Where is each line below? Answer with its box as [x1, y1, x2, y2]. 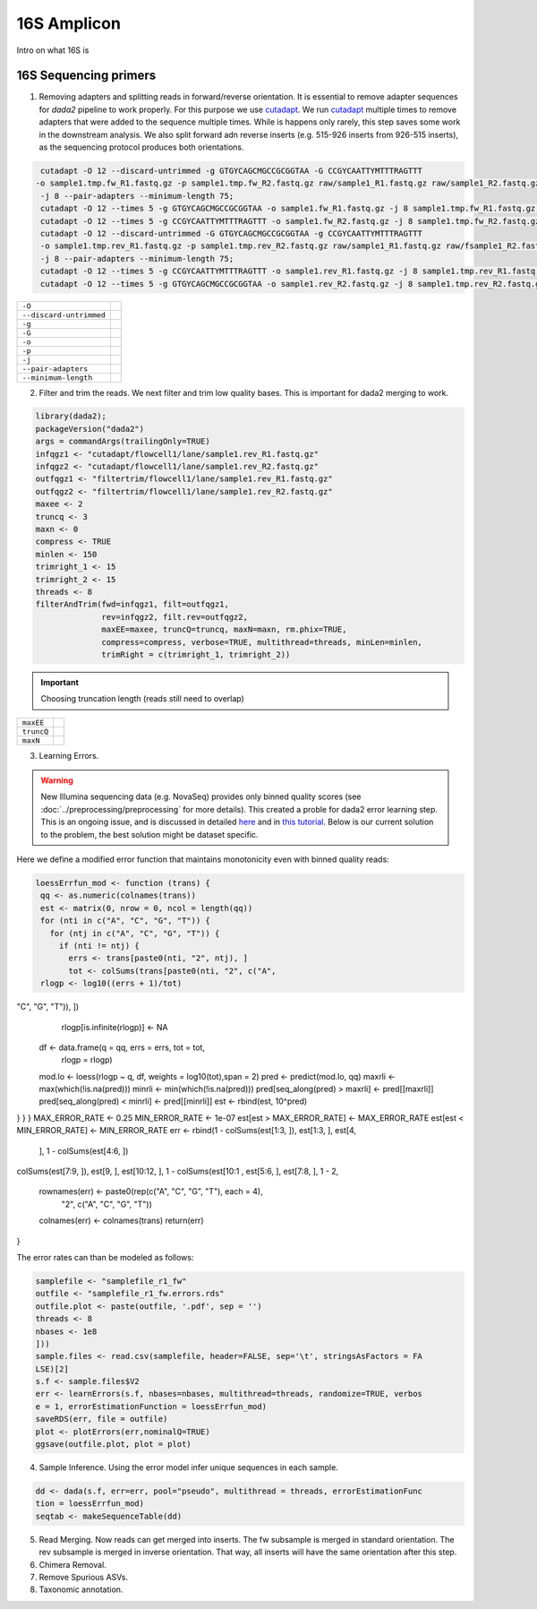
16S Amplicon [16, 13, 121, 33]
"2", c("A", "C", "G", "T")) [61, 1199, 152, 1209]
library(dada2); [35, 411, 107, 421]
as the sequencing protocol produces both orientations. [38, 142, 245, 152]
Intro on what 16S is [16, 45, 89, 56]
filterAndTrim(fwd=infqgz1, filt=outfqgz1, [35, 599, 230, 609]
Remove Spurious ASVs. [38, 1571, 129, 1582]
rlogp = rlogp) [61, 1054, 113, 1065]
